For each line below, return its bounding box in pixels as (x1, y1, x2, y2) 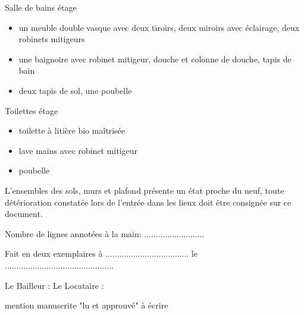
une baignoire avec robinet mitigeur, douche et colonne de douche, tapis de (18, 52, 292, 65)
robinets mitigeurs (18, 33, 85, 45)
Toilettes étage (5, 104, 58, 116)
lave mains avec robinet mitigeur (18, 144, 138, 156)
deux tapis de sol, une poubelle (18, 84, 132, 96)
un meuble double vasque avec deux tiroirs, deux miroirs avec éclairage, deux (18, 21, 300, 33)
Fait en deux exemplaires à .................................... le (5, 247, 198, 260)
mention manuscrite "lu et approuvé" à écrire (5, 299, 168, 311)
